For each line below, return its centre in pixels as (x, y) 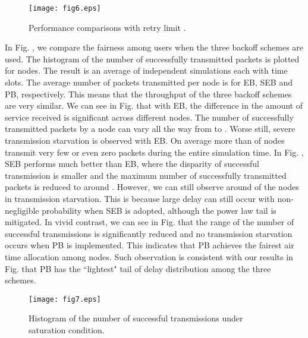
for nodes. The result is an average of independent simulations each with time (146, 70)
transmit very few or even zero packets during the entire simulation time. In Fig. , (154, 152)
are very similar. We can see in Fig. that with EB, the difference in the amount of (154, 105)
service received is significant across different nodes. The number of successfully (149, 117)
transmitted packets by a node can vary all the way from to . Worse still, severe (150, 129)
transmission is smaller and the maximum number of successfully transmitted (146, 175)
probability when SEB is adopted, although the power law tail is (159, 210)
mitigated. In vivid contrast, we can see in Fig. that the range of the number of (150, 222)
